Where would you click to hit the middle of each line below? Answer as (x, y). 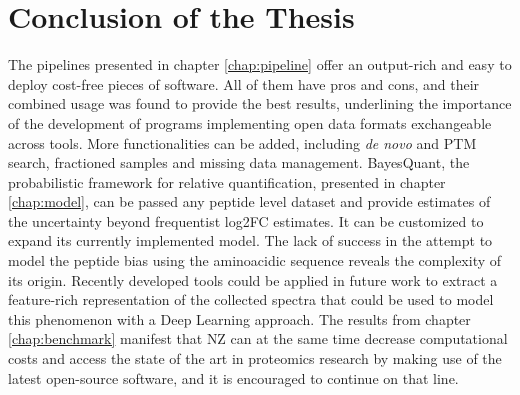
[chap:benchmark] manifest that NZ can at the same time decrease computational (258, 338)
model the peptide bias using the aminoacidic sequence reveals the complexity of (255, 260)
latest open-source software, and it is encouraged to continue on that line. (233, 377)
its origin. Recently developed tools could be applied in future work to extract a (253, 279)
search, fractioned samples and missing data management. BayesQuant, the (239, 162)
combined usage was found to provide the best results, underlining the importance (260, 103)
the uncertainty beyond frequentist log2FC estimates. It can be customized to (246, 220)
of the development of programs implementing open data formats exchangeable (250, 122)
